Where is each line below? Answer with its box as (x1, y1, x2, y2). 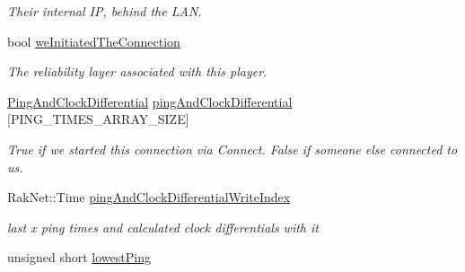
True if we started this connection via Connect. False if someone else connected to (7, 139, 458, 158)
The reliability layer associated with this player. (7, 62, 268, 81)
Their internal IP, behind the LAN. (7, 2, 202, 20)
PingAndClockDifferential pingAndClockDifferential (7, 92, 293, 110)
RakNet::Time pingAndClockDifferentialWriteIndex (7, 188, 291, 206)
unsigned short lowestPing (7, 248, 151, 267)
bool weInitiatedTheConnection (7, 31, 180, 50)
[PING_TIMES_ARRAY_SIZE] (7, 110, 189, 128)
